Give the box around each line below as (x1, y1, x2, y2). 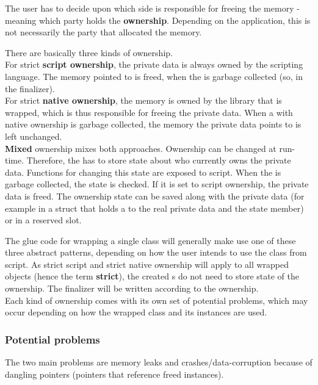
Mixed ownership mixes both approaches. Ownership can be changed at (5, 142, 276, 154)
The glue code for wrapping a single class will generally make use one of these (5, 234, 296, 246)
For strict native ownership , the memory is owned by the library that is (5, 94, 282, 107)
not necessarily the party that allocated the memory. (5, 26, 202, 38)
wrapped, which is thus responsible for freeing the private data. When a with (5, 106, 293, 118)
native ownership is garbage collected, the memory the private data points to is (5, 118, 302, 131)
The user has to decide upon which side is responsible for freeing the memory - (5, 2, 300, 14)
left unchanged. (5, 129, 62, 142)
